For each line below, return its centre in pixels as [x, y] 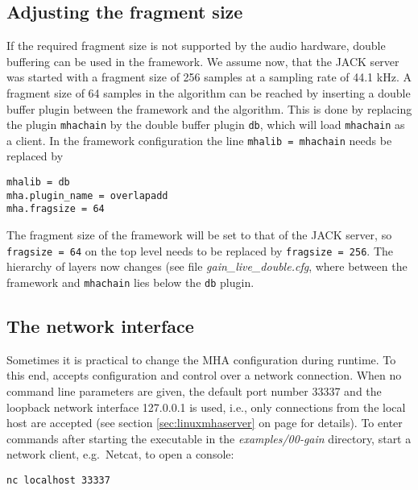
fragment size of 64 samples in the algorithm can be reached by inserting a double [209, 92]
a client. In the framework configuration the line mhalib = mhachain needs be [199, 140]
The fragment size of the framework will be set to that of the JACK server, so [199, 235]
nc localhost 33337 [58, 480]
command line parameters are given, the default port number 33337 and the [194, 390]
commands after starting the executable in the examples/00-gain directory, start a [209, 438]
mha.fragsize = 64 [56, 209]
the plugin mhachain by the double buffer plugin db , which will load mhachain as [206, 125]
